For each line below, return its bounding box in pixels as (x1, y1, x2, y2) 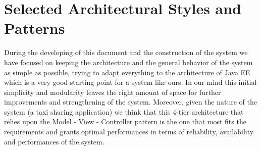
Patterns (4, 18, 65, 38)
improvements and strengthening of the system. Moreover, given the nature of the (4, 96, 257, 107)
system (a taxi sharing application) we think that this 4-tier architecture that (4, 106, 244, 117)
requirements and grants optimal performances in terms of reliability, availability (4, 126, 254, 137)
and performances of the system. (4, 136, 105, 146)
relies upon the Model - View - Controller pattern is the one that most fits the (4, 116, 246, 127)
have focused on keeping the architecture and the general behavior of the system (4, 57, 253, 67)
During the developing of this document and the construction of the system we (4, 47, 248, 58)
